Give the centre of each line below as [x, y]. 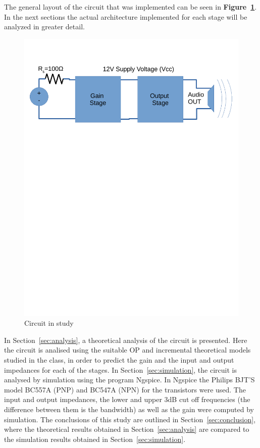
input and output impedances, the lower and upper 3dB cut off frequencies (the [127, 399]
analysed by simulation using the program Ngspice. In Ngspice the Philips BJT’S [129, 380]
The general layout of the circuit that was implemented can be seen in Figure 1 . [131, 7]
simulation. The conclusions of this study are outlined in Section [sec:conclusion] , [130, 419]
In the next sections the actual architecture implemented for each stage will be [126, 16]
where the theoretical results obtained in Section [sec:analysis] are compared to [127, 429]
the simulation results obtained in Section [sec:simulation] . [95, 439]
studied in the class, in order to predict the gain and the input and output [119, 360]
